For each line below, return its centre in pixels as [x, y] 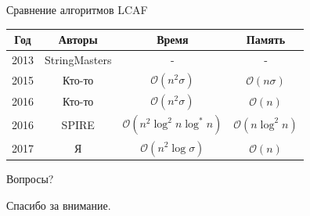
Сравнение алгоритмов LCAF [77, 9]
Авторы [78, 40]
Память [266, 40]
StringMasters [78, 59]
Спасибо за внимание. [59, 205]
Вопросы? [30, 179]
